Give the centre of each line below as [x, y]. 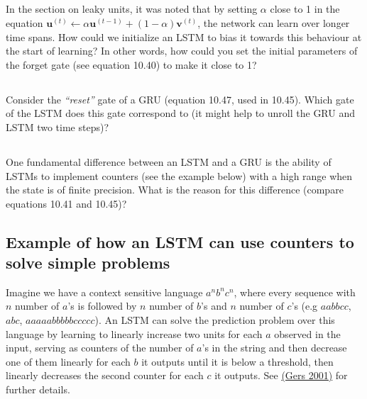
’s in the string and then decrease [274, 348]
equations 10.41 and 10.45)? [66, 203]
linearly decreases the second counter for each [105, 375]
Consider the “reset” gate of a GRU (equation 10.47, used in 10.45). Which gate [180, 99]
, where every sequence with [295, 292]
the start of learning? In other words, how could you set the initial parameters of [182, 51]
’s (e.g [305, 306]
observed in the [307, 333]
